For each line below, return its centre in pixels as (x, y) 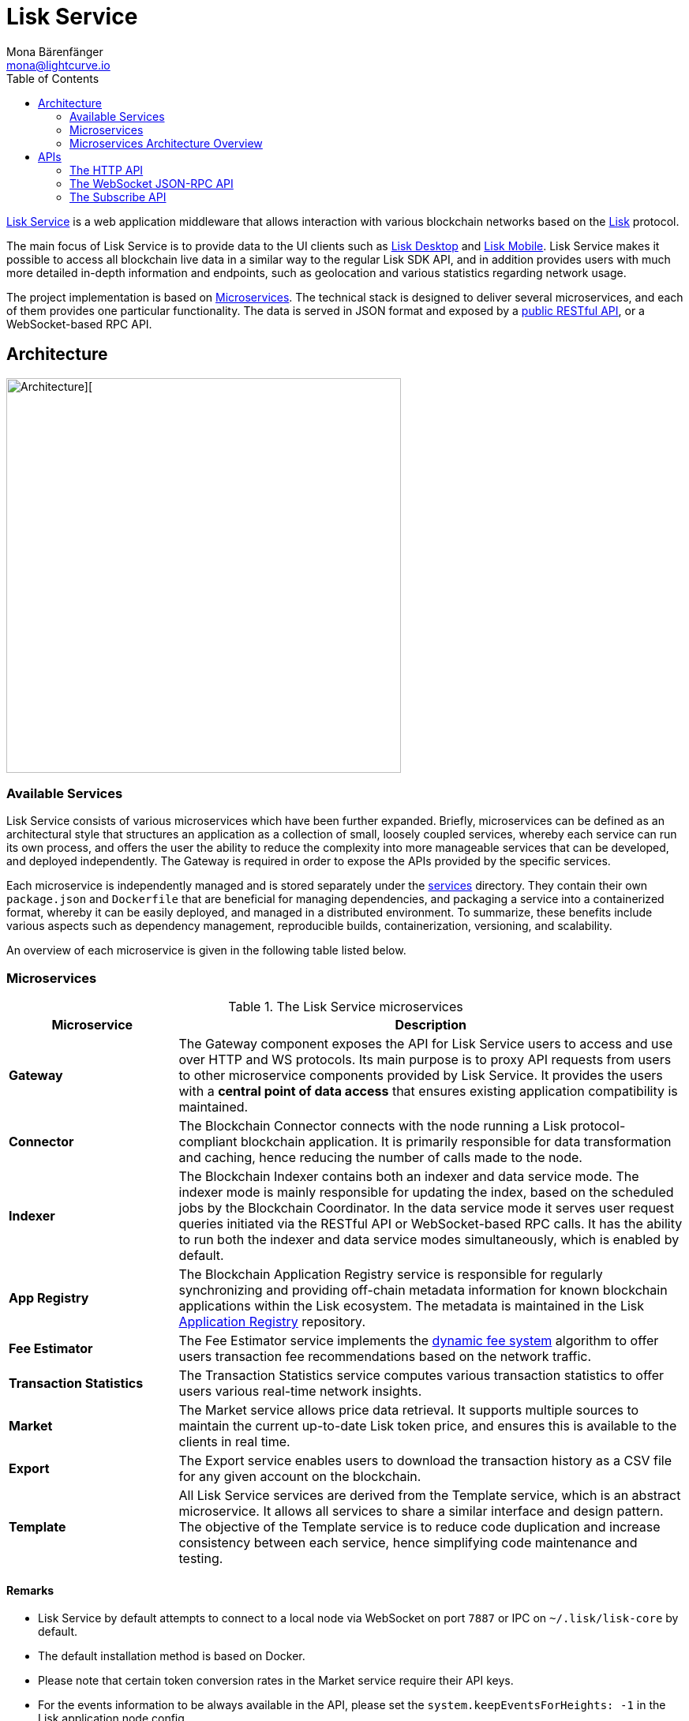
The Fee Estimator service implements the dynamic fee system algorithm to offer (419, 1341)
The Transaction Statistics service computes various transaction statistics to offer (421, 1376)
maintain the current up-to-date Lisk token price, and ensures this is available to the (428, 1426)
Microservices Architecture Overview (166, 143)
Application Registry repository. (272, 1322)
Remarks (30, 1590)
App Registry (49, 1298)
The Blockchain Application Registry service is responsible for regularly (391, 1275)
